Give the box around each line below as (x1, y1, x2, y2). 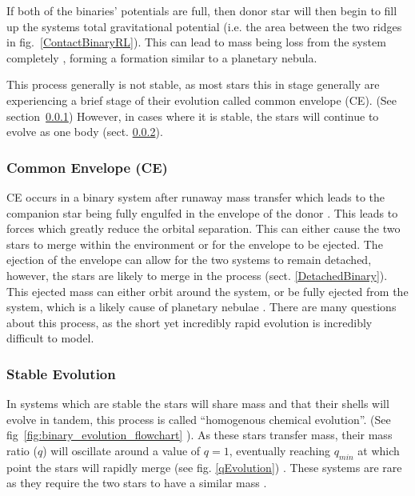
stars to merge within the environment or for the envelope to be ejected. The (6, 235, 383, 252)
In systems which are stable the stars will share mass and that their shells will (6, 395, 389, 412)
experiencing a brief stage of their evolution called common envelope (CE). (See (6, 91, 397, 108)
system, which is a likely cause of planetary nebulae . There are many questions (6, 298, 397, 315)
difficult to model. (6, 330, 94, 346)
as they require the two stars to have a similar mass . (6, 474, 267, 491)
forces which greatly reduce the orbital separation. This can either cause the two (6, 220, 401, 237)
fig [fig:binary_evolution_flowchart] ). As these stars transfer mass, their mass (6, 426, 393, 443)
